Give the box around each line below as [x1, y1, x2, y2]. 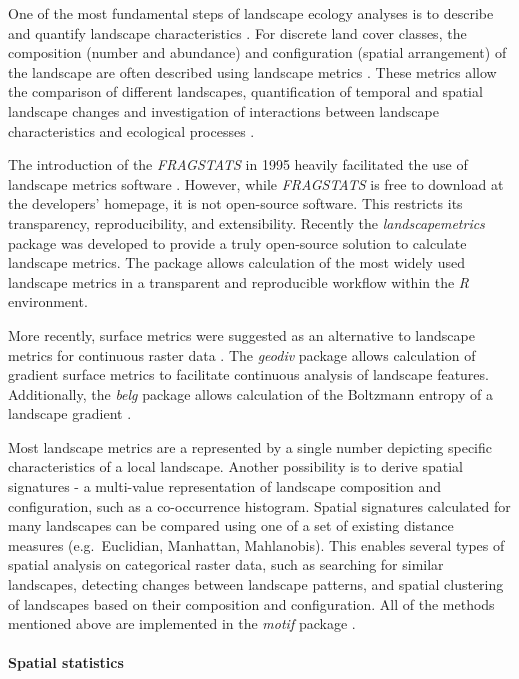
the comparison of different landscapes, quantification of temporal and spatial [8, 81, 483, 102]
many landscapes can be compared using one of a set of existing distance [8, 515, 454, 536]
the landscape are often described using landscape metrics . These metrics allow [8, 61, 497, 82]
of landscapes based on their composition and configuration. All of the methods [8, 593, 495, 614]
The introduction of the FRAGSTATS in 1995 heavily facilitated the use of [8, 154, 468, 175]
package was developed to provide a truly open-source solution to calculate [8, 232, 467, 253]
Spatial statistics [8, 652, 124, 673]
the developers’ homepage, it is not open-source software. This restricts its [8, 193, 463, 214]
